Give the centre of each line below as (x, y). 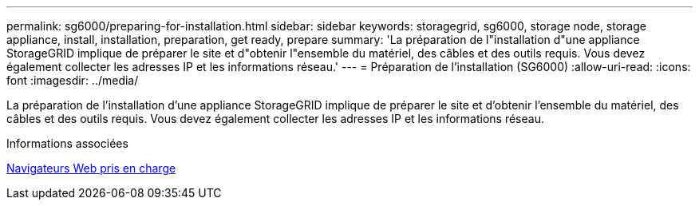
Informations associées (67, 143)
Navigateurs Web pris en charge (91, 168)
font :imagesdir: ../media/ (73, 80)
